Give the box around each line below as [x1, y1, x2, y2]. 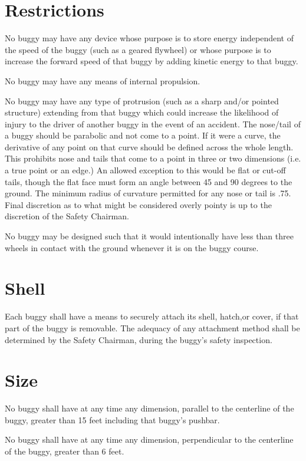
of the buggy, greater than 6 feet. [5, 445, 124, 457]
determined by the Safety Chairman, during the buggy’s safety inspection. [5, 333, 272, 345]
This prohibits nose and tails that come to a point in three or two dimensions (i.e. [5, 152, 301, 164]
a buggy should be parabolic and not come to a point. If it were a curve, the [5, 129, 281, 141]
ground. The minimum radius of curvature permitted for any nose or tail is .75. [5, 187, 291, 199]
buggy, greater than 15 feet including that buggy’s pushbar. [5, 413, 220, 426]
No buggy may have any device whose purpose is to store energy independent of [5, 32, 294, 44]
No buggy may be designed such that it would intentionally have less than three [5, 230, 294, 242]
